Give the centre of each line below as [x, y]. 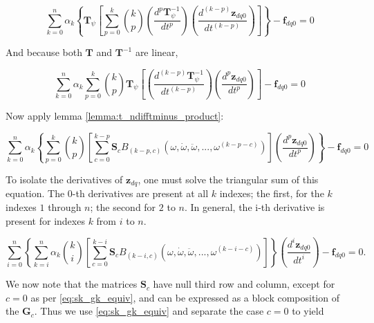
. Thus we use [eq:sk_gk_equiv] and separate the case [149, 311]
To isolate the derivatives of [64, 179]
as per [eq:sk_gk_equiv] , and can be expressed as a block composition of [185, 297]
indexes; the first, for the [272, 193]
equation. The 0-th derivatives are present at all [107, 193]
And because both [44, 52]
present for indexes [45, 220]
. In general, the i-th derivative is [254, 207]
